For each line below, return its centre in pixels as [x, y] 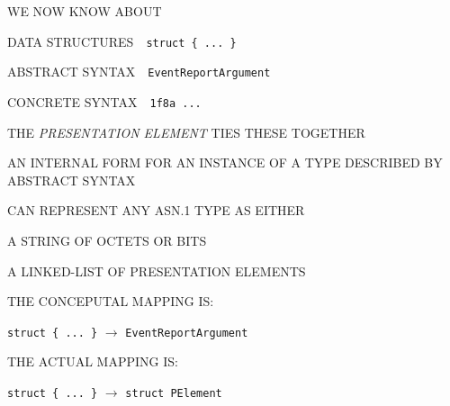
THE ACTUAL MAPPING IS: [93, 361]
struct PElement [174, 393]
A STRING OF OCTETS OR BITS [107, 240]
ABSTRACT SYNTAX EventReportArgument [139, 72]
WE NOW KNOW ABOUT [85, 11]
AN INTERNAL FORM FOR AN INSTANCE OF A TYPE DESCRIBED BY [225, 162]
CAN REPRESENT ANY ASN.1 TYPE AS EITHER [156, 210]
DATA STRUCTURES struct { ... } [122, 41]
